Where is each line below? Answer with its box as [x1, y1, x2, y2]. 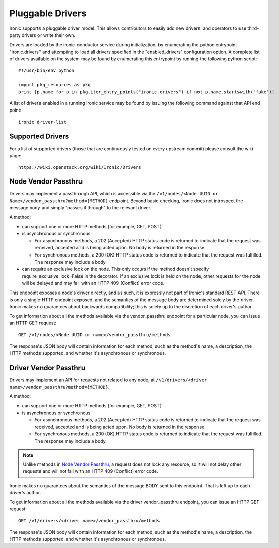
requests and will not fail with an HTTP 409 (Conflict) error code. [23, 468, 158, 474]
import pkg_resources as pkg [18, 82, 91, 88]
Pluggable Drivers [9, 8, 87, 19]
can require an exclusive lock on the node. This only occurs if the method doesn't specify [22, 266, 209, 272]
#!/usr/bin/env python [18, 67, 75, 74]
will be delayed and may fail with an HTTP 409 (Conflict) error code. [22, 280, 165, 286]
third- [247, 25, 259, 31]
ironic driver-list [18, 119, 67, 125]
